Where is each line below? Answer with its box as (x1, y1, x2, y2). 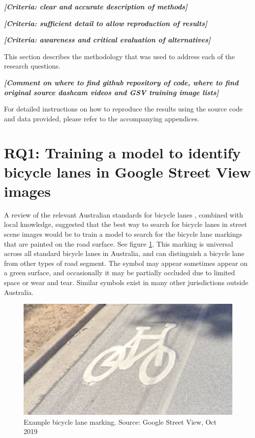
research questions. (4, 61, 61, 71)
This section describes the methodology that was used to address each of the (4, 51, 235, 61)
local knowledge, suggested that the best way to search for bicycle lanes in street (4, 219, 247, 229)
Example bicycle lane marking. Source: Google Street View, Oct (24, 416, 217, 427)
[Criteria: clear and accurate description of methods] (4, 1, 188, 11)
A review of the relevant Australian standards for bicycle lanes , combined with (4, 209, 243, 219)
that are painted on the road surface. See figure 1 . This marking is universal (4, 238, 233, 249)
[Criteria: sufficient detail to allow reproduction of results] (4, 18, 207, 28)
